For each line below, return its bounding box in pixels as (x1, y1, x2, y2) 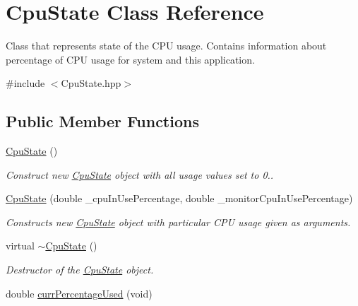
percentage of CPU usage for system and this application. (6, 52, 255, 66)
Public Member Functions (6, 110, 199, 132)
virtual (6, 238, 35, 253)
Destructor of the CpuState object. (6, 262, 154, 277)
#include (6, 76, 45, 90)
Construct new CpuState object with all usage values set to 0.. (6, 167, 274, 182)
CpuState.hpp (61, 76, 121, 90)
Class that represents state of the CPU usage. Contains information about (6, 38, 327, 53)
